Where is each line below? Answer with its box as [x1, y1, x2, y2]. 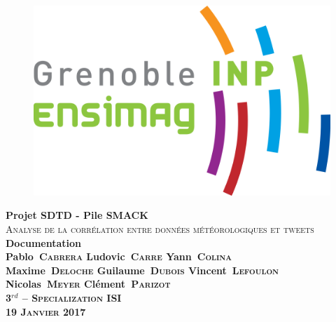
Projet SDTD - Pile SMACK [6, 208, 148, 222]
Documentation [6, 235, 82, 250]
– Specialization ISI [22, 290, 122, 304]
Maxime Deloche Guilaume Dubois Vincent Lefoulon [6, 262, 279, 277]
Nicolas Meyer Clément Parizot [6, 276, 171, 291]
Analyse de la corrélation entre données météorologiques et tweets [6, 221, 314, 236]
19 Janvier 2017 [6, 304, 86, 318]
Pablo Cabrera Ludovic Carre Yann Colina [6, 249, 232, 264]
